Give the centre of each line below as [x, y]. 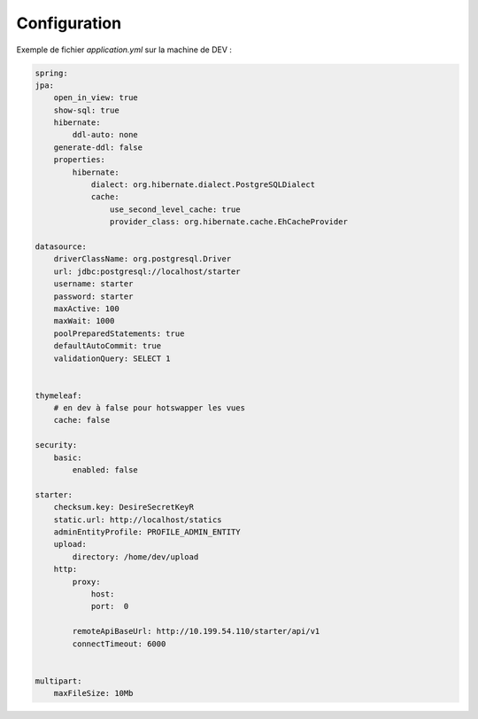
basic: [68, 457]
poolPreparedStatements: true [119, 333]
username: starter [93, 284]
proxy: [86, 582]
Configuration [69, 23]
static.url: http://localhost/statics [138, 520]
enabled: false [105, 470]
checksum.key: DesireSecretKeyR [124, 507]
